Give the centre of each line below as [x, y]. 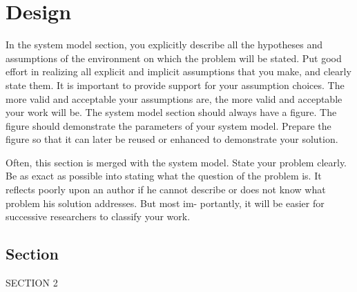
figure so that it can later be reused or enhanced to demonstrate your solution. [172, 139]
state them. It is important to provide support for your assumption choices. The [175, 85]
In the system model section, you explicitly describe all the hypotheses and [164, 45]
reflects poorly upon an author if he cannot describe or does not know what [166, 189]
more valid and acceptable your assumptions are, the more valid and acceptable [174, 98]
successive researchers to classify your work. [98, 216]
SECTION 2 [32, 283]
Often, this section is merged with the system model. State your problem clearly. [176, 162]
